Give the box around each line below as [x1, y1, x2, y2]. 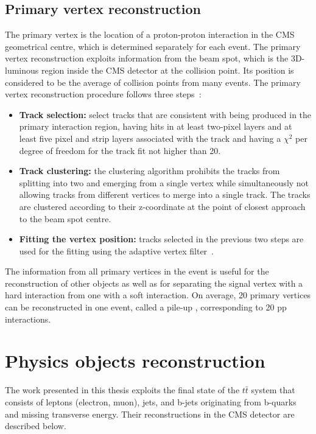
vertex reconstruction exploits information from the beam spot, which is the [5, 52, 289, 65]
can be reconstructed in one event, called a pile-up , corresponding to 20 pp [5, 301, 287, 313]
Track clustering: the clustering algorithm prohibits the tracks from [19, 164, 280, 177]
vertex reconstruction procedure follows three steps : [5, 88, 202, 100]
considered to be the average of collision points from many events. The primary [5, 75, 301, 88]
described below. [5, 419, 66, 432]
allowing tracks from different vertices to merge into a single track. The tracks [19, 188, 311, 201]
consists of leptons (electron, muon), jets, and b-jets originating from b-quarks [5, 395, 297, 408]
